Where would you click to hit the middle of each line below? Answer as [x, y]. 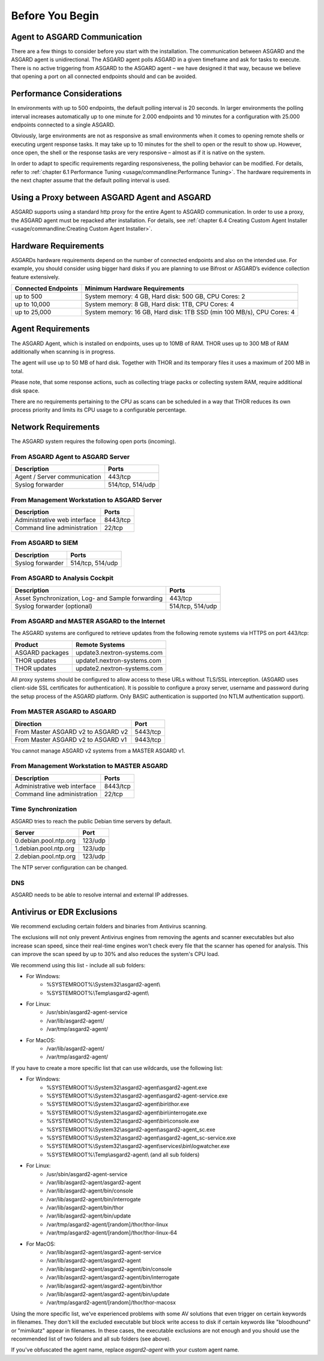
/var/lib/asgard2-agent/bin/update [89, 1216]
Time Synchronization [44, 809]
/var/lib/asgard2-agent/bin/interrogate [94, 1199]
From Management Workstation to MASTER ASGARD [89, 766]
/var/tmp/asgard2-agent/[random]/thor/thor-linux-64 [112, 1233]
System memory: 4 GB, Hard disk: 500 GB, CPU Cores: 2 [165, 296]
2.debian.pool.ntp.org [45, 856]
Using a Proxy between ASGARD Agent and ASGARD [111, 198]
